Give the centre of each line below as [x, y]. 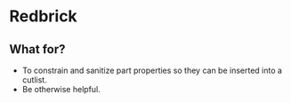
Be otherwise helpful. [61, 89]
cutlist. [34, 80]
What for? [37, 49]
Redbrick [43, 16]
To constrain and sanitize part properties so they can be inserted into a [152, 70]
